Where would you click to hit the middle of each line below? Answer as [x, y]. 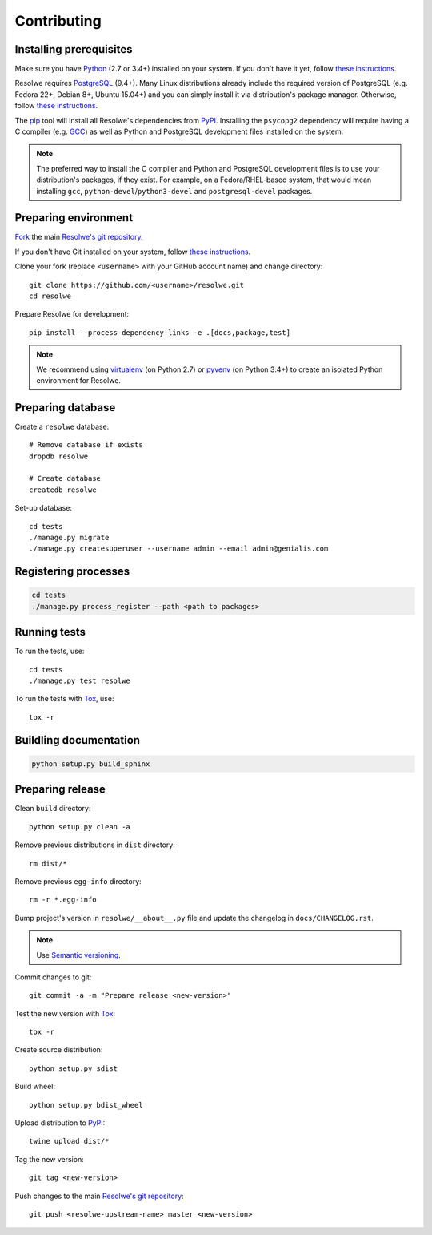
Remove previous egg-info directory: [78, 881]
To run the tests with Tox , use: [64, 699]
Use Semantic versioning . [79, 955]
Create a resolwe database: [62, 426]
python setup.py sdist [74, 1068]
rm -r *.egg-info [63, 900]
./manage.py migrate [69, 538]
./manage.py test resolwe [80, 681]
